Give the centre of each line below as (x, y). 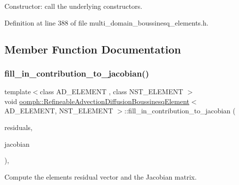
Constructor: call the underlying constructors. (74, 6)
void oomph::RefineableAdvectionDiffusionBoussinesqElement (97, 101)
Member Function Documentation (93, 49)
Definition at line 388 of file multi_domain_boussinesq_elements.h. (106, 22)
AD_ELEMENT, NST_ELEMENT (59, 111)
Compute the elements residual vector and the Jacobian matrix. (101, 176)
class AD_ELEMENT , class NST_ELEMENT (112, 92)
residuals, (18, 127)
